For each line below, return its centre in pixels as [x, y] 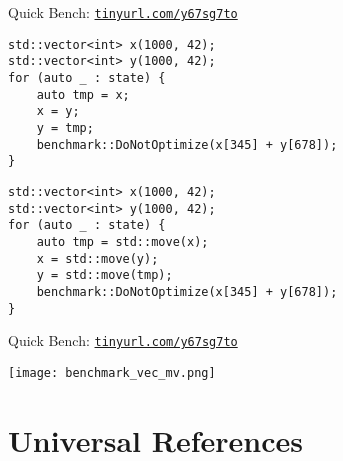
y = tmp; [65, 127]
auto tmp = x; [83, 94]
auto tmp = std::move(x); [122, 241]
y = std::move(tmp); [104, 275]
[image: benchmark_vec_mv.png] [112, 372]
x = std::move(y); [97, 258]
